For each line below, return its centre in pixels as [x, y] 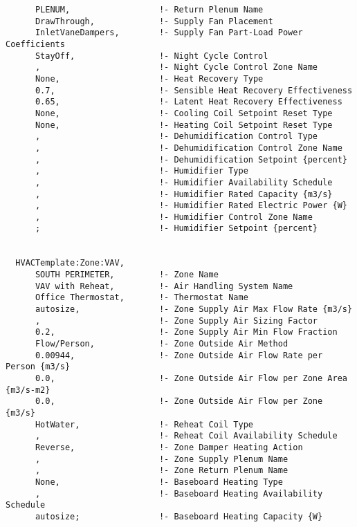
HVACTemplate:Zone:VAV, [70, 263]
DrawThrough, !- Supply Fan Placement [154, 21]
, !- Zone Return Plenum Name [162, 471]
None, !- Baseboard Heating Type [159, 482]
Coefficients [35, 44]
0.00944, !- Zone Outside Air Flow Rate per [179, 355]
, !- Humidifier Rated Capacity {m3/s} [184, 194]
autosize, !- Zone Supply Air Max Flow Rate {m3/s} [194, 309]
